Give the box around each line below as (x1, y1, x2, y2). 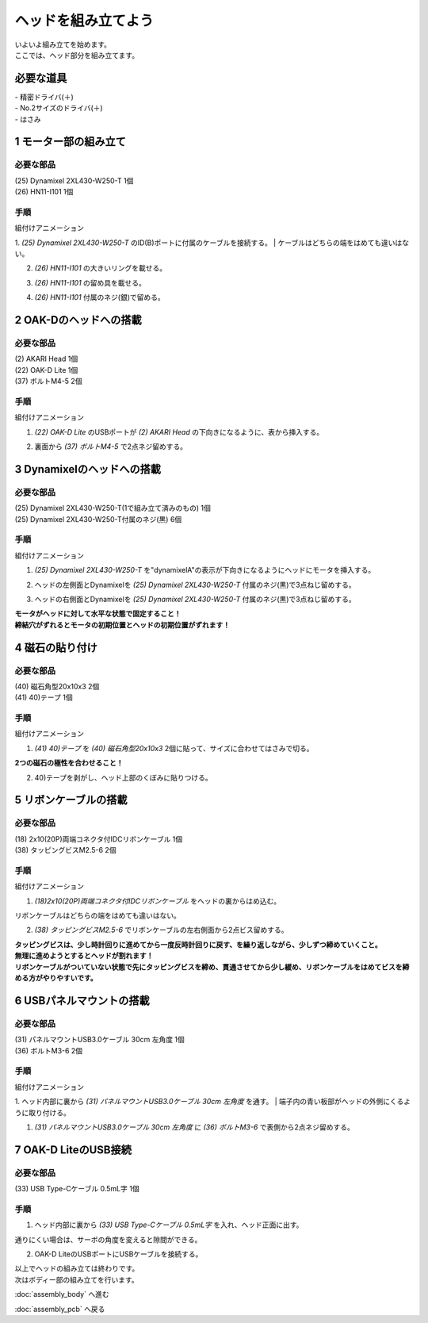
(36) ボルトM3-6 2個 (14, 1045, 83, 1055)
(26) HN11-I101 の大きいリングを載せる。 (34, 263, 167, 273)
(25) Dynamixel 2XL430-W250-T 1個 (14, 175, 134, 186)
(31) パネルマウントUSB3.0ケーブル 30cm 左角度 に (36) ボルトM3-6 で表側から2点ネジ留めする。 (34, 1122, 354, 1132)
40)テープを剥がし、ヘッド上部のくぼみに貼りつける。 (34, 773, 213, 782)
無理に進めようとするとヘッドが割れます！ (14, 951, 154, 961)
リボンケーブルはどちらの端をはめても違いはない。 (14, 911, 182, 920)
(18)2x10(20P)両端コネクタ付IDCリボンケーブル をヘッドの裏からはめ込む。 (34, 896, 281, 906)
